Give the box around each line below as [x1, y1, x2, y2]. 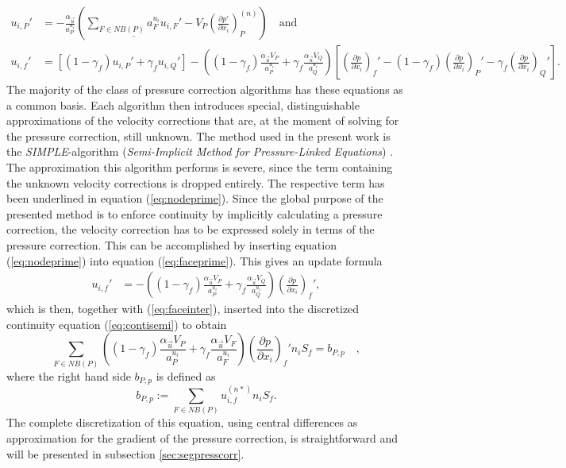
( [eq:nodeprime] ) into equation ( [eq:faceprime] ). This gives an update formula [6, 252, 383, 269]
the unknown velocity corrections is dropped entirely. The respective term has [6, 174, 385, 191]
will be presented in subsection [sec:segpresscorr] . [6, 445, 244, 462]
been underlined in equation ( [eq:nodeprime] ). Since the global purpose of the [6, 190, 383, 207]
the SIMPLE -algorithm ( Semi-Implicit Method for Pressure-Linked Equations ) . [6, 143, 394, 160]
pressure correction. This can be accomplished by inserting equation [6, 237, 337, 253]
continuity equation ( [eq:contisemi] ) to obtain [6, 315, 227, 332]
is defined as [156, 367, 216, 384]
